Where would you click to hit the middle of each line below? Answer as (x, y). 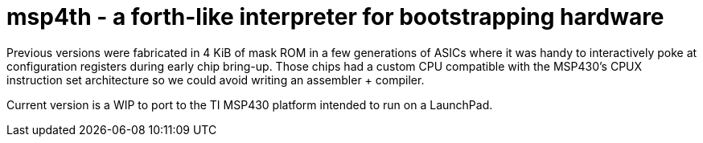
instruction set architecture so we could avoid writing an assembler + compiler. (216, 80)
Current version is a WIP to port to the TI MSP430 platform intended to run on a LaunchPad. (250, 104)
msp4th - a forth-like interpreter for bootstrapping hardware (335, 17)
